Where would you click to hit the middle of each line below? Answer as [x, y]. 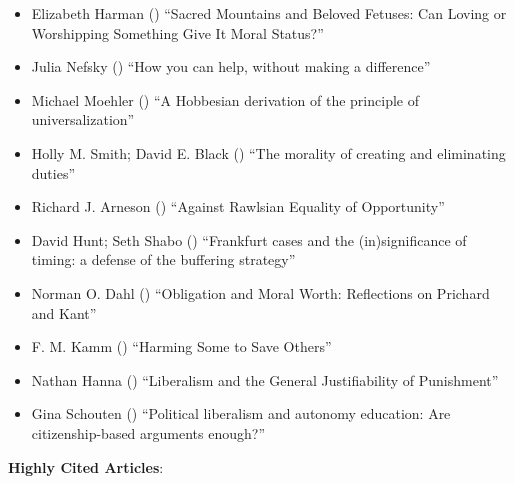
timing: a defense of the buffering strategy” [163, 259]
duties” [53, 172]
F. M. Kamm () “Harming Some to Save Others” [181, 346]
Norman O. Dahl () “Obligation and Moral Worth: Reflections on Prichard [260, 292]
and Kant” [64, 312]
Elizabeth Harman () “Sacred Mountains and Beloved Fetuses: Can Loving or [269, 13]
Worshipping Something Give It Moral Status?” [177, 32]
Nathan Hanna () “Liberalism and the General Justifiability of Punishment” [265, 379]
